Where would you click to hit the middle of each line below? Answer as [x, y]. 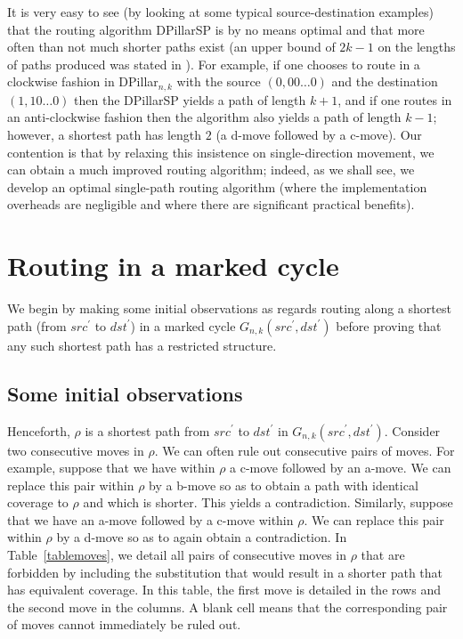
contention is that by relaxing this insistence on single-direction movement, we [221, 152]
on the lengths [417, 47]
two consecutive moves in [76, 450]
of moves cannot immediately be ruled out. [124, 624]
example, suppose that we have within [111, 468]
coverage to [38, 502]
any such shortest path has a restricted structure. [142, 345]
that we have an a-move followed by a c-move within [150, 519]
